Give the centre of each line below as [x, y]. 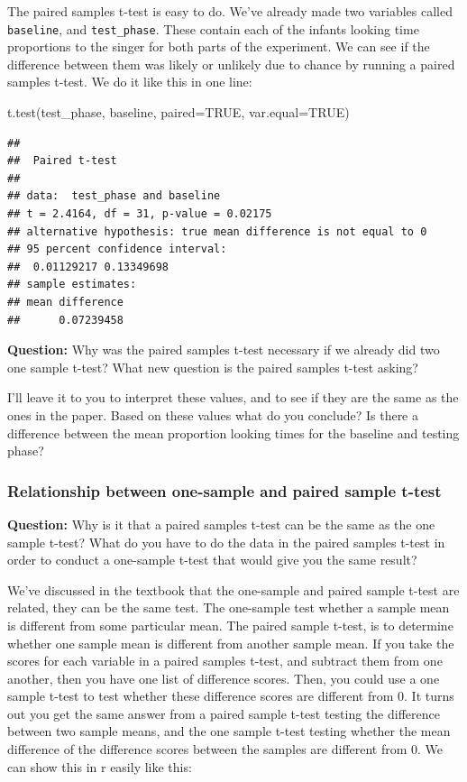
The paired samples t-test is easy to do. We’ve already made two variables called [230, 11]
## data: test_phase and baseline [114, 196]
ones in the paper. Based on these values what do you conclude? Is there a [213, 414]
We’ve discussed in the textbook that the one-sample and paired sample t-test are [233, 589]
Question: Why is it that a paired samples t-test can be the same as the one [221, 524]
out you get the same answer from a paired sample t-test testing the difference [224, 713]
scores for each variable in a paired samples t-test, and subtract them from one [225, 661]
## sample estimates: [72, 285]
